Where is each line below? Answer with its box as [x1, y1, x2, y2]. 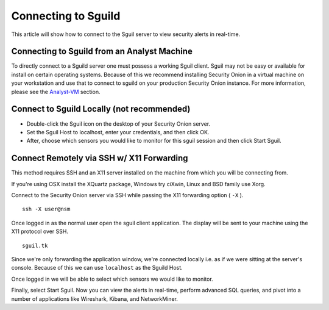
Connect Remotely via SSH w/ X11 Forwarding [11, 153, 188, 164]
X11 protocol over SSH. [11, 228, 68, 235]
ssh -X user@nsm [22, 206, 71, 213]
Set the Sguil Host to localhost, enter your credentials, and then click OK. [26, 128, 210, 135]
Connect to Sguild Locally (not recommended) [11, 104, 191, 114]
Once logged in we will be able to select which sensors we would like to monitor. [11, 275, 213, 283]
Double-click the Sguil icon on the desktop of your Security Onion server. [26, 120, 211, 128]
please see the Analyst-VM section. [11, 88, 101, 95]
